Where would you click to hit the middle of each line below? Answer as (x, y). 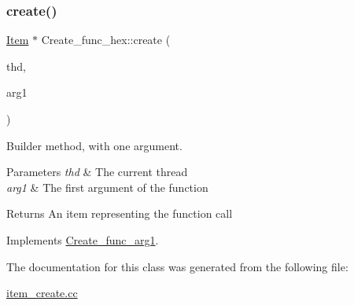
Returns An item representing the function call (120, 213)
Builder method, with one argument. (94, 145)
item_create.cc (42, 293)
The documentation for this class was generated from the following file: (177, 266)
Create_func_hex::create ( (106, 40)
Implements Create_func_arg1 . (83, 239)
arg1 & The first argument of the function (107, 187)
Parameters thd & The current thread (97, 172)
